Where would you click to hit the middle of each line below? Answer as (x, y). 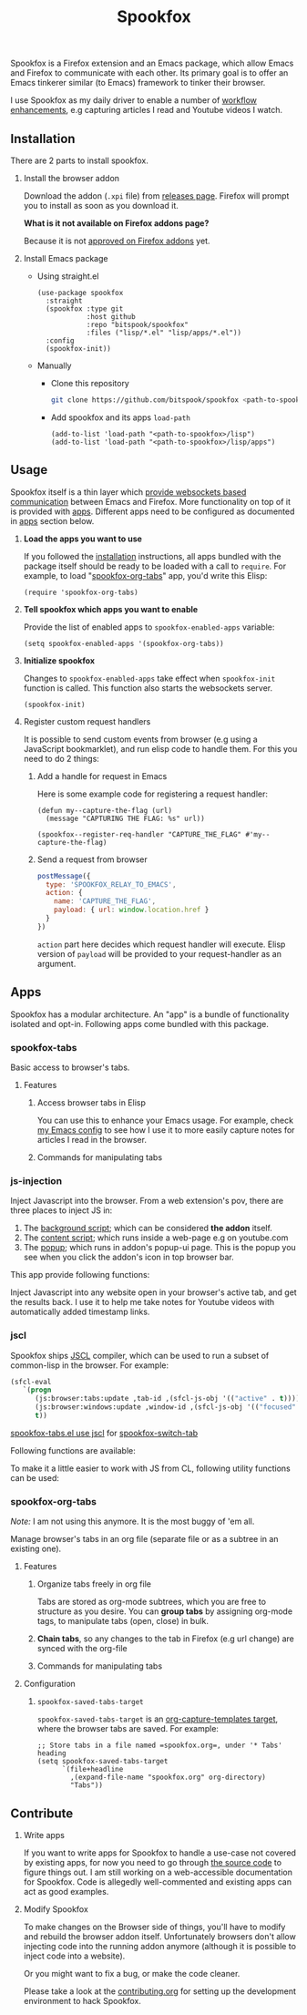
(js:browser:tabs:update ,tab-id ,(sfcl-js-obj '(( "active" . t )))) (167, 1399)
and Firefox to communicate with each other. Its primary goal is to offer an (149, 73)
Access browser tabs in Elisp (92, 1102)
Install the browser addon (72, 178)
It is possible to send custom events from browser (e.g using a (140, 739)
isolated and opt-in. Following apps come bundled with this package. (140, 1023)
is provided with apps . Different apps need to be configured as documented (153, 511)
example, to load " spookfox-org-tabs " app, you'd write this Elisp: (145, 575)
